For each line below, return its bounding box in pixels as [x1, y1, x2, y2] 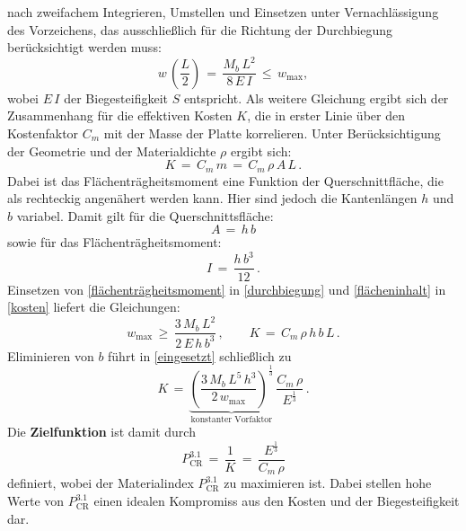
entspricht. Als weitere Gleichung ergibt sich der [183, 88, 449, 107]
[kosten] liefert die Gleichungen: [7, 297, 180, 316]
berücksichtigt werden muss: [7, 38, 162, 57]
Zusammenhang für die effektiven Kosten [7, 106, 233, 125]
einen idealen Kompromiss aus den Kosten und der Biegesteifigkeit [93, 491, 460, 510]
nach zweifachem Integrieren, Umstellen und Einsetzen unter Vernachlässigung [7, 3, 439, 21]
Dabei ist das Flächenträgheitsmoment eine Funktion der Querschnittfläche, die [7, 171, 444, 190]
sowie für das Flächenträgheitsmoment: [7, 233, 222, 252]
